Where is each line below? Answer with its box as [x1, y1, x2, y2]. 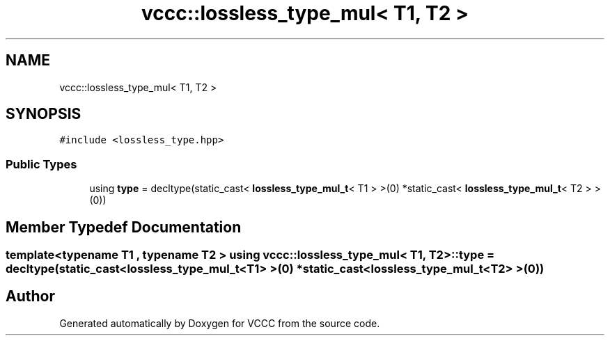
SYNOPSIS [6, 105, 81, 123]
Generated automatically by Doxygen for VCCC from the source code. [59, 317, 380, 329]
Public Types [6, 157, 77, 171]
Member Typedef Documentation [6, 218, 242, 236]
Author [6, 287, 55, 306]
